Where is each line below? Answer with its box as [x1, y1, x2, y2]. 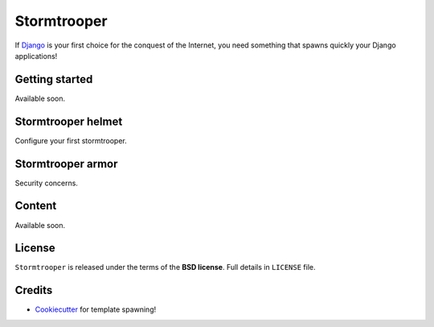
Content [14, 199, 57, 213]
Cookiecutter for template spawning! [35, 304, 157, 314]
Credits [14, 284, 53, 297]
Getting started [14, 72, 93, 86]
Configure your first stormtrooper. [14, 135, 128, 145]
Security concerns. [14, 178, 78, 188]
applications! [14, 51, 58, 60]
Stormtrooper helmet [14, 114, 123, 128]
